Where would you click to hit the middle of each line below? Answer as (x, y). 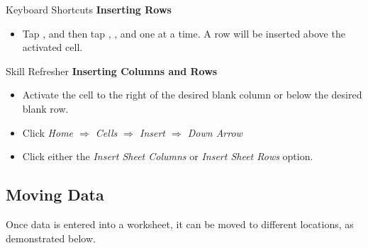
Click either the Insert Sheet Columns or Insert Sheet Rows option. (168, 156)
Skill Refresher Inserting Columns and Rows (112, 71)
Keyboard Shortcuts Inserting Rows (89, 9)
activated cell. (52, 47)
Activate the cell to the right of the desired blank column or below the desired (192, 95)
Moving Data (55, 195)
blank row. (45, 108)
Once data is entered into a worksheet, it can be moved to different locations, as (180, 224)
